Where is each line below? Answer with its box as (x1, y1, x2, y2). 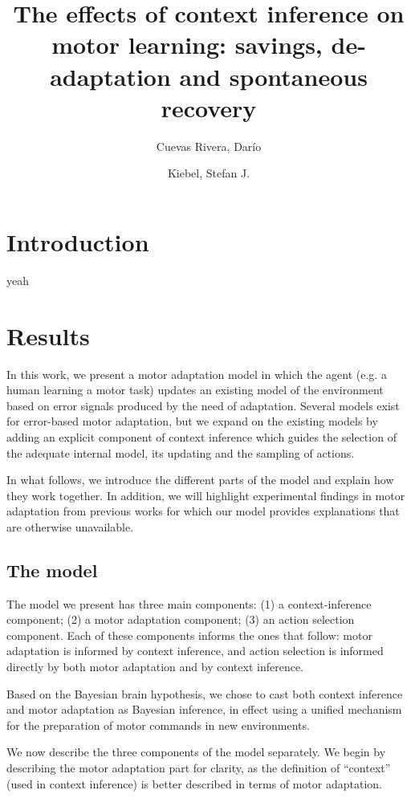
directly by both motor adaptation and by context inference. (6, 658, 303, 675)
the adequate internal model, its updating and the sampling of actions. (6, 444, 355, 461)
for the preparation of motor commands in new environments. (6, 716, 310, 733)
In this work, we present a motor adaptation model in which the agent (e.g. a (6, 365, 387, 382)
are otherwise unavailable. (6, 518, 134, 535)
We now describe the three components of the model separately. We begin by (6, 743, 386, 760)
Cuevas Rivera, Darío (156, 137, 262, 154)
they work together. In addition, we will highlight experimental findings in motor (6, 487, 405, 503)
